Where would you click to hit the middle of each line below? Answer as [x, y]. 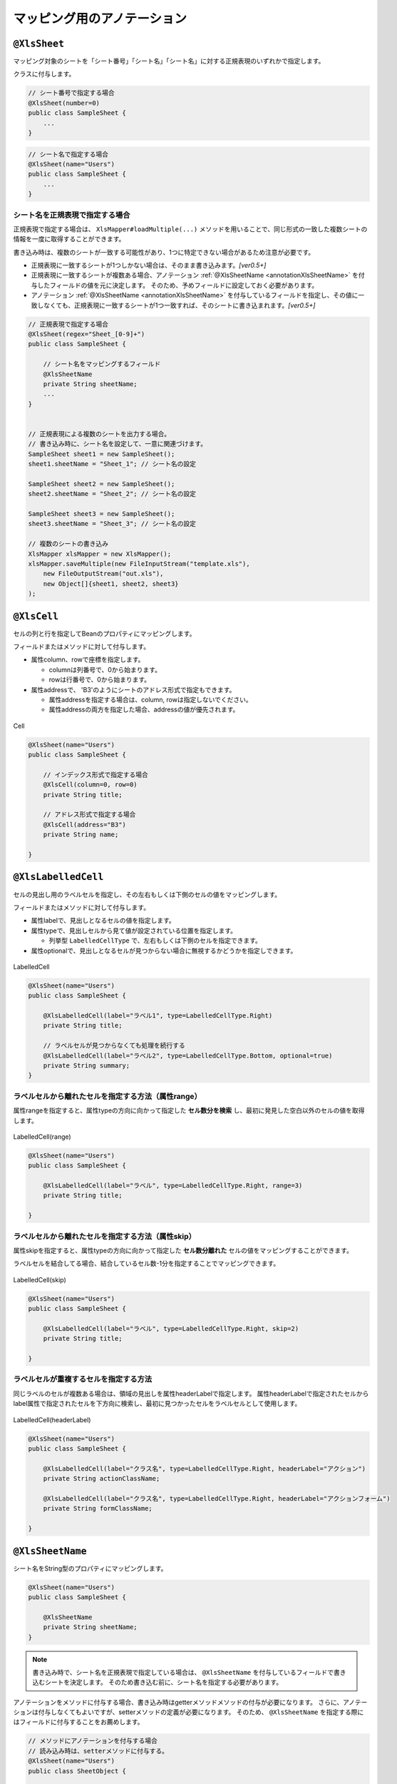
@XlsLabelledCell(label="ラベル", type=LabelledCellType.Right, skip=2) [171, 1328]
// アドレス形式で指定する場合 [89, 815]
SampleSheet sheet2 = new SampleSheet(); [102, 484]
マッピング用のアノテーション [100, 19]
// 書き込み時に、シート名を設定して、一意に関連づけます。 [117, 444]
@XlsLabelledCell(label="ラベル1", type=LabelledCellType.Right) [158, 1016]
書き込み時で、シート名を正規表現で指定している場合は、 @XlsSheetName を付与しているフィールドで [183, 1672]
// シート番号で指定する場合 [71, 93]
